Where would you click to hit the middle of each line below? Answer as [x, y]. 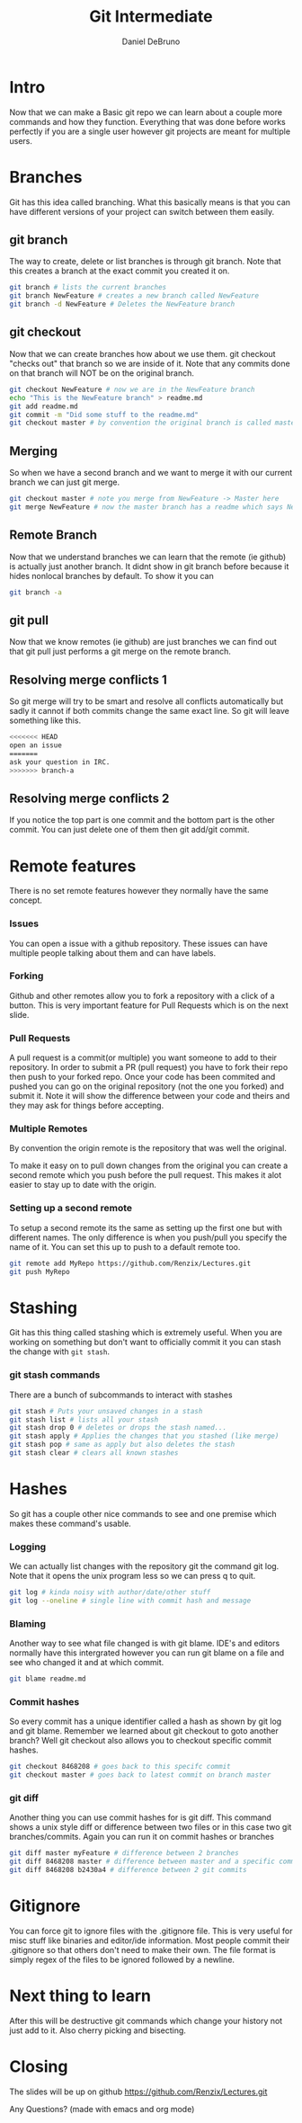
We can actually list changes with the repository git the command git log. [144, 1566]
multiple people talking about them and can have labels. [113, 953]
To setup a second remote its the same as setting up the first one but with [146, 1227]
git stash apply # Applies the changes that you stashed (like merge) [144, 1436]
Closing [39, 2067]
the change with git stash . [60, 1351]
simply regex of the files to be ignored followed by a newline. [122, 1960]
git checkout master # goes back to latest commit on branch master [140, 1775]
